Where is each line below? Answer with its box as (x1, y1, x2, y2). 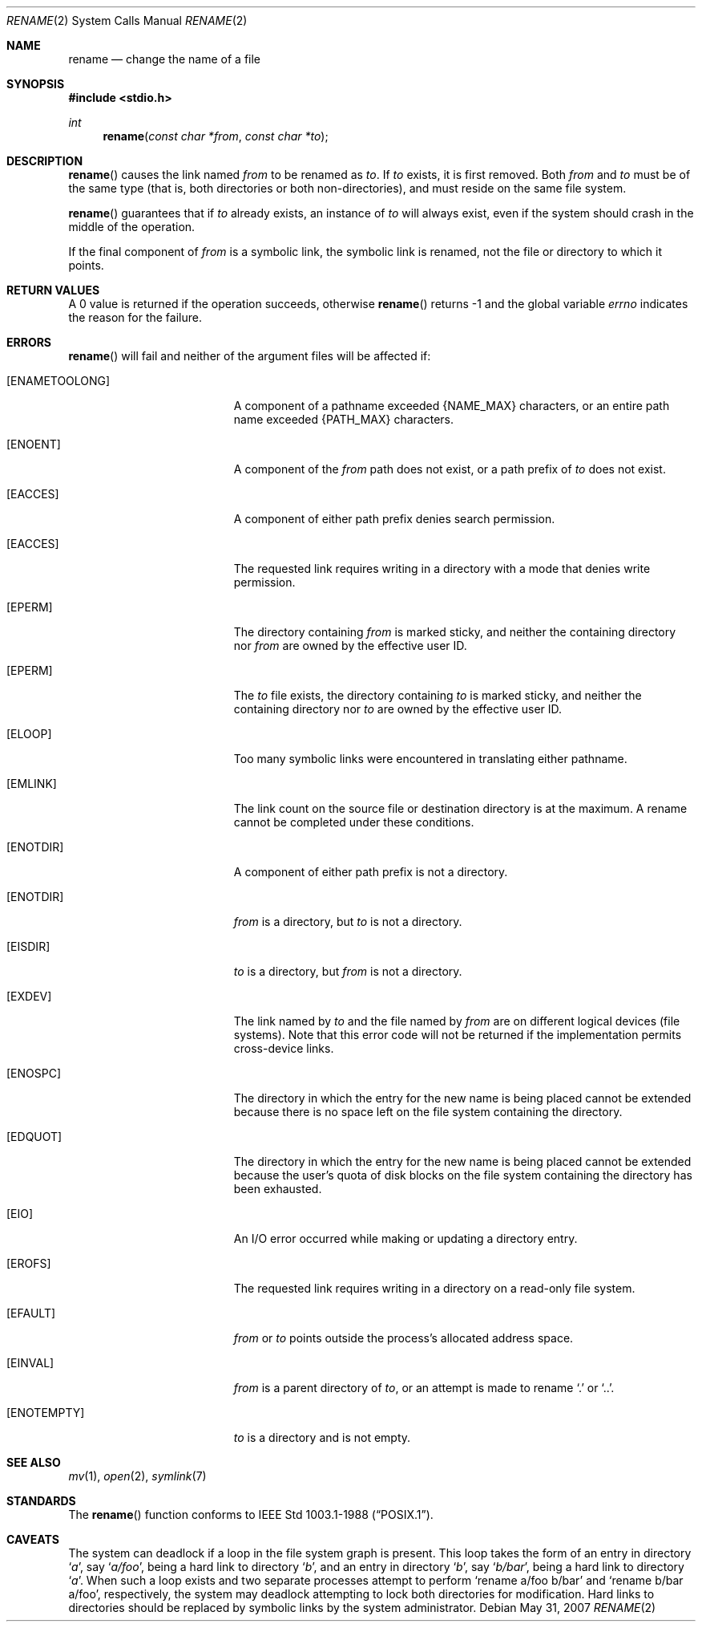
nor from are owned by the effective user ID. (233, 639, 467, 652)
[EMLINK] (6, 777, 57, 790)
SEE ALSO (6, 1455, 61, 1469)
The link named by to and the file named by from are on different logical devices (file (233, 1014, 680, 1028)
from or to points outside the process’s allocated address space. (233, 1331, 574, 1345)
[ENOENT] (6, 437, 61, 451)
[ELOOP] (6, 727, 52, 741)
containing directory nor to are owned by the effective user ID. (233, 702, 563, 716)
